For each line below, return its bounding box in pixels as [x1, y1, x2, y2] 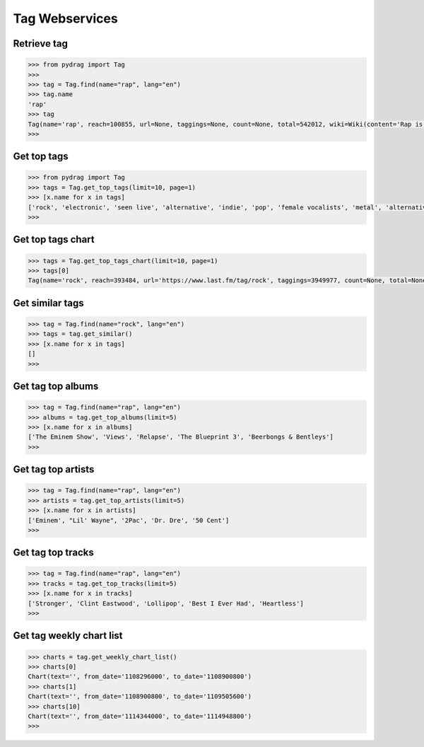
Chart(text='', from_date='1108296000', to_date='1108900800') [28, 673, 252, 681]
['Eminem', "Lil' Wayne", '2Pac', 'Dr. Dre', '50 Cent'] [28, 516, 230, 524]
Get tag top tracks [13, 547, 95, 559]
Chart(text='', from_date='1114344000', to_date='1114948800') [28, 712, 252, 720]
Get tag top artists [13, 463, 95, 475]
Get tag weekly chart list [13, 630, 123, 642]
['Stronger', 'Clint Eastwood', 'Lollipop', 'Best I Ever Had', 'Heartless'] [28, 599, 304, 608]
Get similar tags [13, 297, 84, 309]
